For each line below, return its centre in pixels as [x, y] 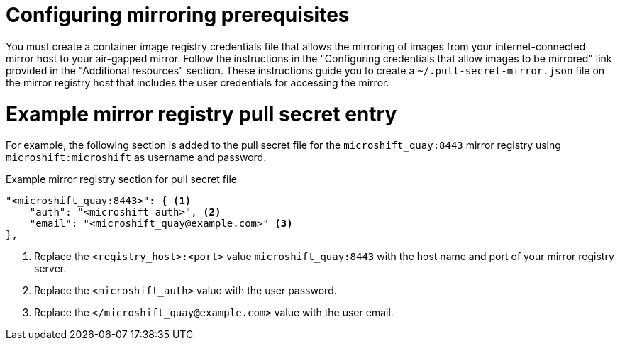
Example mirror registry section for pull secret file [121, 179]
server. [50, 269]
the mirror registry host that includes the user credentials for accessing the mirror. [198, 82]
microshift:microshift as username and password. [136, 157]
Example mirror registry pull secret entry [201, 114]
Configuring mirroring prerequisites [178, 15]
